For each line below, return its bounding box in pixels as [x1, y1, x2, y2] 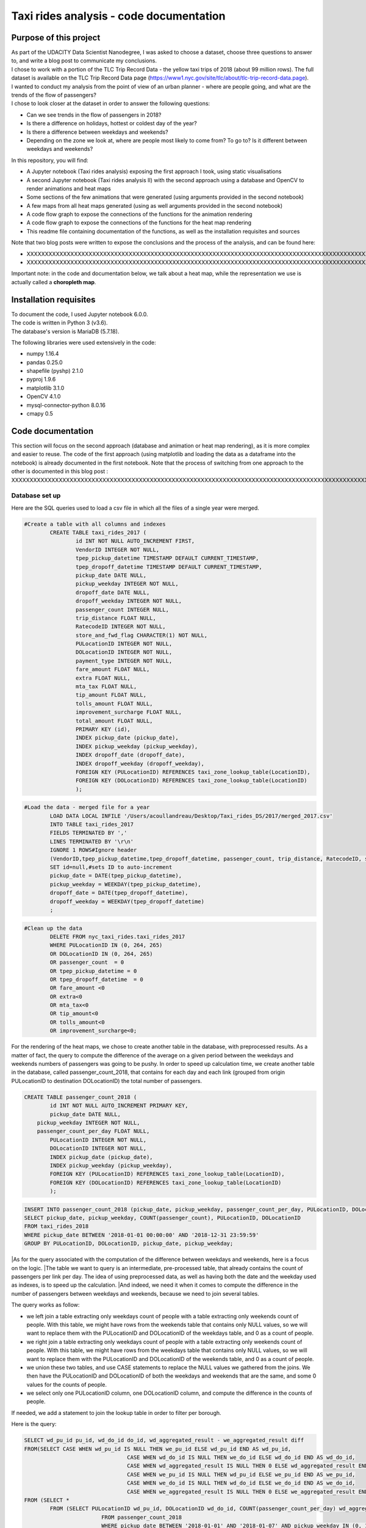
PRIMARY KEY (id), [75, 726, 131, 733]
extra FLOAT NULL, [75, 674, 131, 681]
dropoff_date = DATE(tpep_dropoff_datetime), [49, 889, 188, 897]
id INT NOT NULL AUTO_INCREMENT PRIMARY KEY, [49, 1102, 188, 1109]
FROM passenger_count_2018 [101, 1513, 182, 1521]
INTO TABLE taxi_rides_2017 [49, 821, 134, 828]
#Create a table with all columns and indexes [24, 520, 166, 527]
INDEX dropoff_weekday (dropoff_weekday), [75, 760, 204, 767]
